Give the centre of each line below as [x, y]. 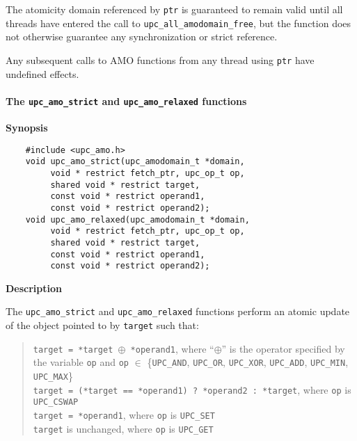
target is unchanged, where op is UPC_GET [123, 428]
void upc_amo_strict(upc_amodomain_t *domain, [135, 162]
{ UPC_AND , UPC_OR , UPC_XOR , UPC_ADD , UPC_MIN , [248, 362]
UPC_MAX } [53, 376]
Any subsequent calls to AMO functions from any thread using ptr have [160, 59]
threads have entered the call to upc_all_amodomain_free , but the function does [178, 23]
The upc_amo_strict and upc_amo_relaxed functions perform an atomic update [178, 311]
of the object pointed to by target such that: [102, 325]
